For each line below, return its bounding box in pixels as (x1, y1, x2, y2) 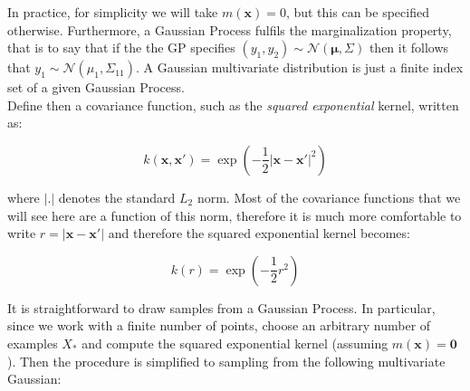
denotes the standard (58, 187, 176, 206)
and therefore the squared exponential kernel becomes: (108, 224, 410, 243)
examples (7, 333, 58, 352)
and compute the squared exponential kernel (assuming (82, 333, 388, 352)
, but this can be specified (285, 3, 429, 21)
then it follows (369, 38, 449, 57)
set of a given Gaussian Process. (7, 78, 185, 97)
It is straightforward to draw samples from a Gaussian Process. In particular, (7, 298, 436, 317)
